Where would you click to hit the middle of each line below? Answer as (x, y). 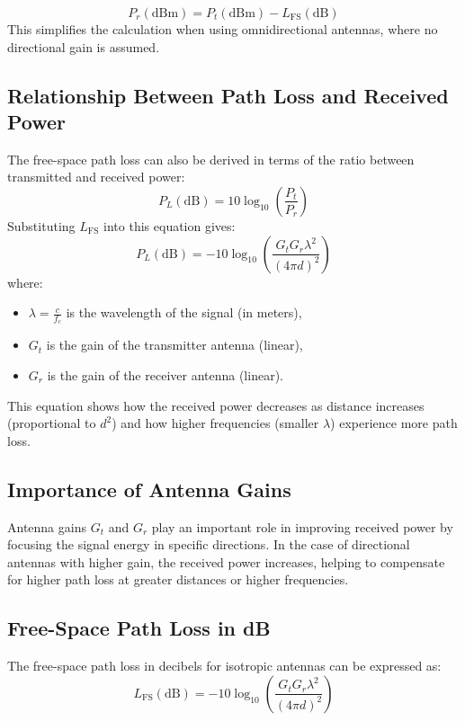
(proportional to (52, 423)
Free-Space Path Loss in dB (139, 628)
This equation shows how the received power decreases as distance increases (216, 405)
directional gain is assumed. (84, 46)
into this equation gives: (170, 225)
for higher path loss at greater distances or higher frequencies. (178, 579)
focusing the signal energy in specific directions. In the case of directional (209, 544)
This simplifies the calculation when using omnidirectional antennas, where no (223, 29)
